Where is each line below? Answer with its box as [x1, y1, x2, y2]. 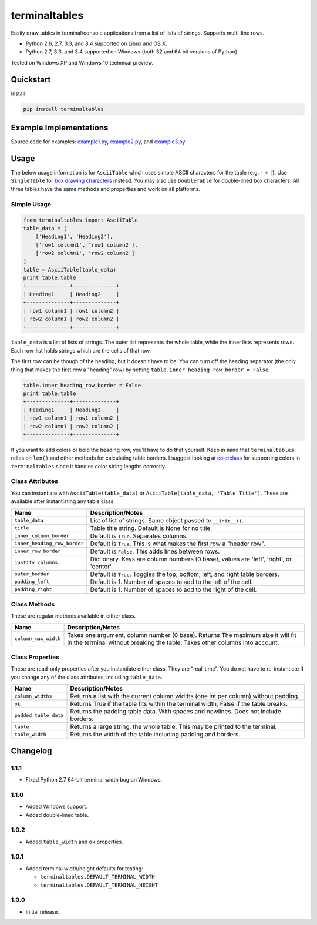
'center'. [90, 562, 113, 570]
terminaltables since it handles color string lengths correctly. [11, 462, 167, 470]
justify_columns [14, 559, 58, 566]
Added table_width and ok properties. [25, 838, 123, 845]
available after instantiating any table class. [11, 498, 116, 505]
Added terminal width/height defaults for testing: [25, 864, 143, 872]
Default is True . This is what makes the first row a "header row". [90, 539, 266, 548]
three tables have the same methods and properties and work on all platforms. [11, 185, 201, 192]
